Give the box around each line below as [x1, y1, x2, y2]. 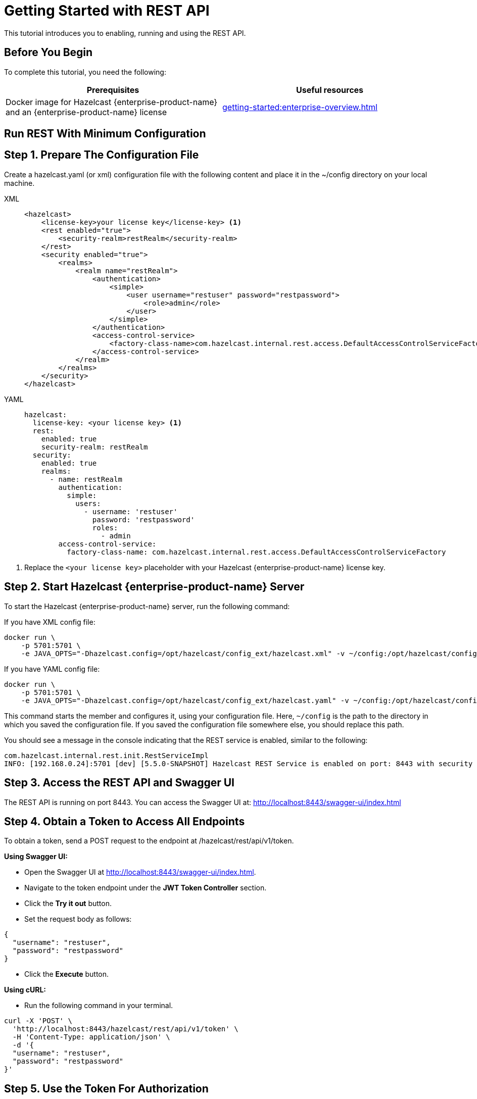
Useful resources [296, 84, 364, 95]
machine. [4, 178, 35, 187]
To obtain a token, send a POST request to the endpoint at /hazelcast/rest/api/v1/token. [4, 836, 294, 845]
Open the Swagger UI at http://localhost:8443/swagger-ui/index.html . [24, 868, 256, 877]
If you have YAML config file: [4, 664, 100, 673]
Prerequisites [86, 84, 139, 95]
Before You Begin [4, 46, 93, 59]
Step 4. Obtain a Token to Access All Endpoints [4, 815, 245, 828]
